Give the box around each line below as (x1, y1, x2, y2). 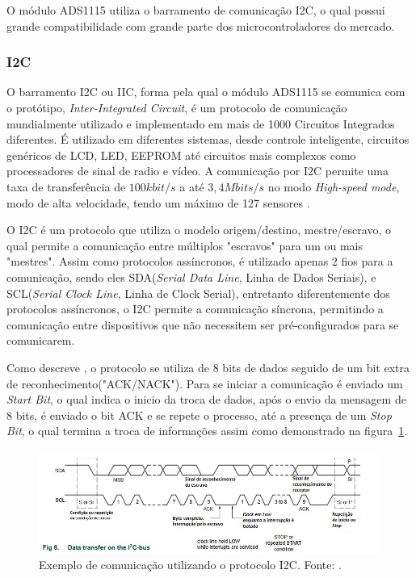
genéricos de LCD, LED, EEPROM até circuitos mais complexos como (6, 146, 356, 163)
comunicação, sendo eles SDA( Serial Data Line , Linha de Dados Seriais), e (6, 268, 376, 285)
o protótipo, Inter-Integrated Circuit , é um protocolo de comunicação (6, 99, 347, 115)
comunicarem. (6, 332, 75, 349)
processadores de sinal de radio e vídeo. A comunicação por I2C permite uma (6, 162, 389, 179)
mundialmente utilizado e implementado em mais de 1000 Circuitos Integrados (6, 115, 395, 132)
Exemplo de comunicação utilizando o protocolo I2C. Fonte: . (39, 555, 342, 572)
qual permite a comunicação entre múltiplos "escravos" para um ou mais (6, 237, 363, 253)
